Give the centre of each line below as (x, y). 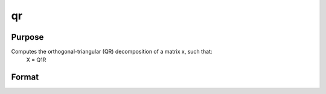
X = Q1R (36, 60)
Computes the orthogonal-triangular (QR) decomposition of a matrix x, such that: (112, 52)
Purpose (27, 37)
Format (25, 77)
